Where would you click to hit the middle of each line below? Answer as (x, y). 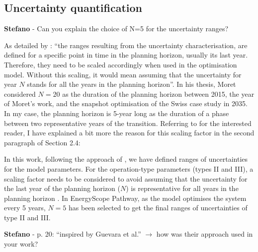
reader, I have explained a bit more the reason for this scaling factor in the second (129, 133)
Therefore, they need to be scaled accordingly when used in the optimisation (121, 64)
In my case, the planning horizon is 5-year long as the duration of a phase (117, 113)
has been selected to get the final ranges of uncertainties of (158, 208)
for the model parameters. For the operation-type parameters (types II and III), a (129, 168)
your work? (21, 244)
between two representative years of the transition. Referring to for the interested (128, 123)
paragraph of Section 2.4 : (42, 142)
